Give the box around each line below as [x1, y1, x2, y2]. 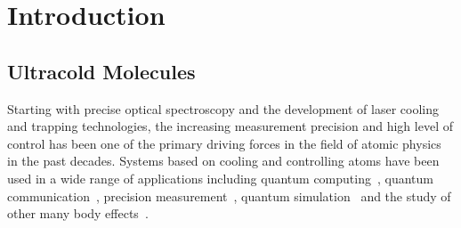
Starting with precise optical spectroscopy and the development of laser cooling [7, 99, 440, 118]
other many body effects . [7, 204, 149, 223]
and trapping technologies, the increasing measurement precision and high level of [7, 117, 453, 135]
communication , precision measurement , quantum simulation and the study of [7, 186, 451, 205]
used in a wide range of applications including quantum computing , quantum [7, 168, 433, 187]
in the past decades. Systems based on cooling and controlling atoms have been [7, 151, 440, 170]
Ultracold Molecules [7, 57, 196, 85]
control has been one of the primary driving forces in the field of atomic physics [7, 134, 441, 152]
